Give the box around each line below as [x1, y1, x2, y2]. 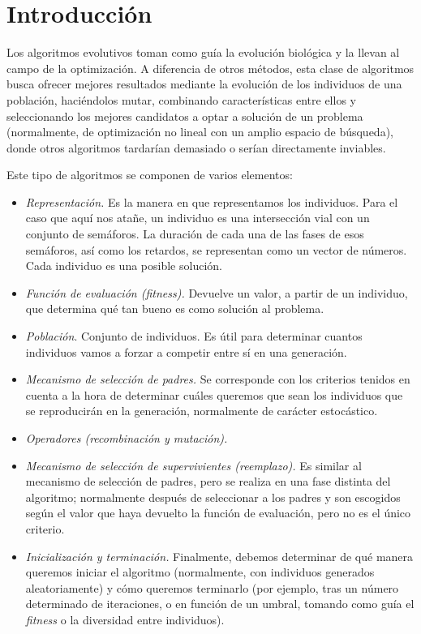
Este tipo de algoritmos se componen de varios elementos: [6, 166, 293, 183]
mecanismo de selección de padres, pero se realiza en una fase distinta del [25, 473, 391, 490]
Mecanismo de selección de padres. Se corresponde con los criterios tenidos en [25, 371, 410, 388]
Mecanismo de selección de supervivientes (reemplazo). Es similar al [25, 456, 362, 473]
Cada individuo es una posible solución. [25, 257, 222, 274]
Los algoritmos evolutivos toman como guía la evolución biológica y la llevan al [6, 44, 400, 61]
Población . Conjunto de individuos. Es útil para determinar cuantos [25, 328, 363, 345]
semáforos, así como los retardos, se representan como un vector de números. [25, 241, 407, 258]
